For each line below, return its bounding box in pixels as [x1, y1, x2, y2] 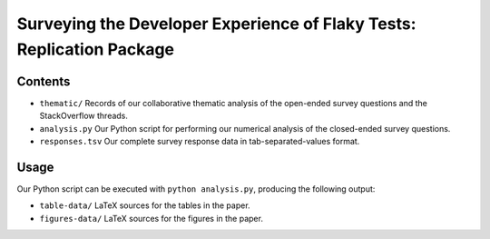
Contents [16, 74, 71, 89]
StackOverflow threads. [39, 110, 129, 122]
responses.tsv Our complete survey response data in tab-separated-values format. [39, 136, 360, 147]
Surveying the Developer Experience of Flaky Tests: [16, 14, 416, 34]
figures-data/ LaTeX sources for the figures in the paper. [39, 213, 263, 224]
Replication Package [16, 39, 175, 59]
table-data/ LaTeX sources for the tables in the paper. [39, 200, 250, 211]
